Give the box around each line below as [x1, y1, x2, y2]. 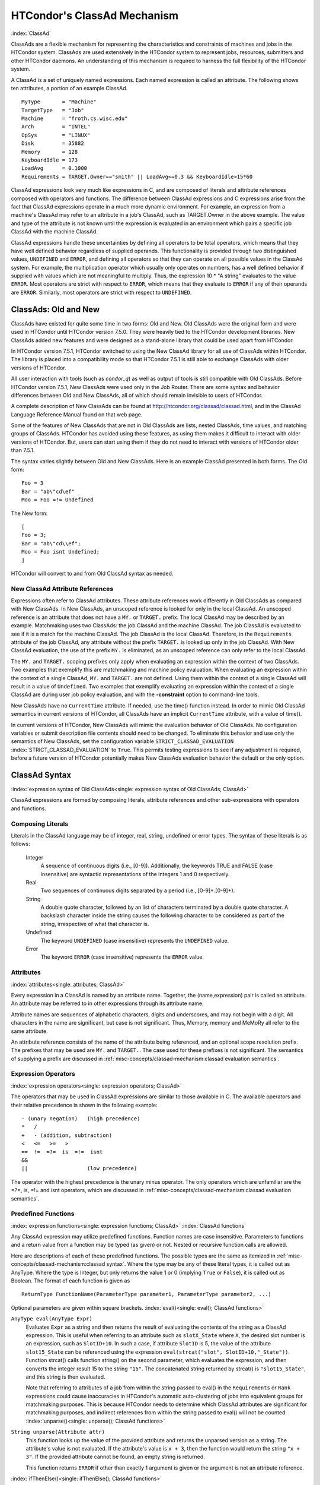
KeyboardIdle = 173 [21, 157, 78, 163]
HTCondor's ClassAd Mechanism [11, 9, 179, 22]
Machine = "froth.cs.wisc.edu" [21, 115, 128, 122]
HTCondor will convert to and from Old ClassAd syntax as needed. [11, 570, 174, 577]
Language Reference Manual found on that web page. [11, 410, 143, 418]
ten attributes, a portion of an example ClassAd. [11, 84, 128, 91]
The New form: [11, 510, 48, 517]
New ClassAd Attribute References [11, 584, 114, 593]
